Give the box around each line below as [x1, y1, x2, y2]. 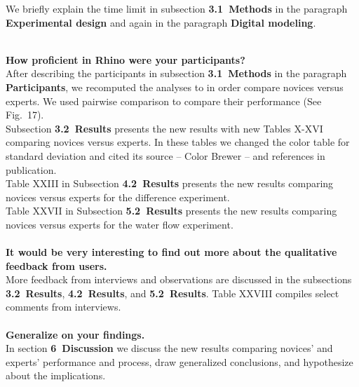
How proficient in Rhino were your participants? [6, 52, 245, 67]
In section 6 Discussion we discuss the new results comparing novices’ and [6, 341, 333, 355]
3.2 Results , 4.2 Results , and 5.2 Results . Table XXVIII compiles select [6, 285, 339, 300]
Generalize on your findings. [6, 327, 145, 341]
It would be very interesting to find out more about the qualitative [6, 245, 337, 259]
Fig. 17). [6, 107, 44, 122]
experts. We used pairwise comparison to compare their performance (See [6, 93, 322, 108]
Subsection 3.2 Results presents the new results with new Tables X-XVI [6, 121, 323, 135]
